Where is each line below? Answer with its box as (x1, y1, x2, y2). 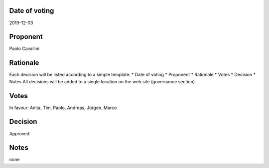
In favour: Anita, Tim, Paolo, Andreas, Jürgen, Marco (9, 105, 117, 111)
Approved (9, 130, 30, 136)
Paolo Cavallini (9, 46, 40, 52)
